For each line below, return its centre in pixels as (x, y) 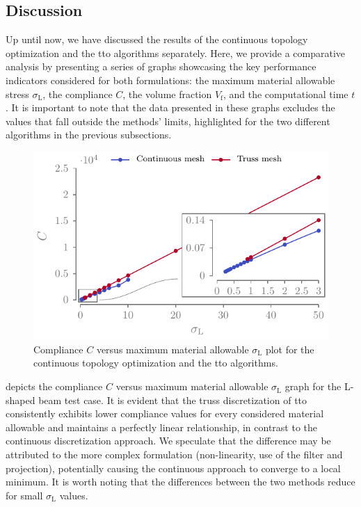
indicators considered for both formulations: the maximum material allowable (170, 80)
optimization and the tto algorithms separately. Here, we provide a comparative (176, 53)
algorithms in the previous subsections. (89, 135)
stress (17, 94)
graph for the (313, 386)
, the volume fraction (167, 94)
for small (24, 495)
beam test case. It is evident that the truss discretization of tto (173, 400)
